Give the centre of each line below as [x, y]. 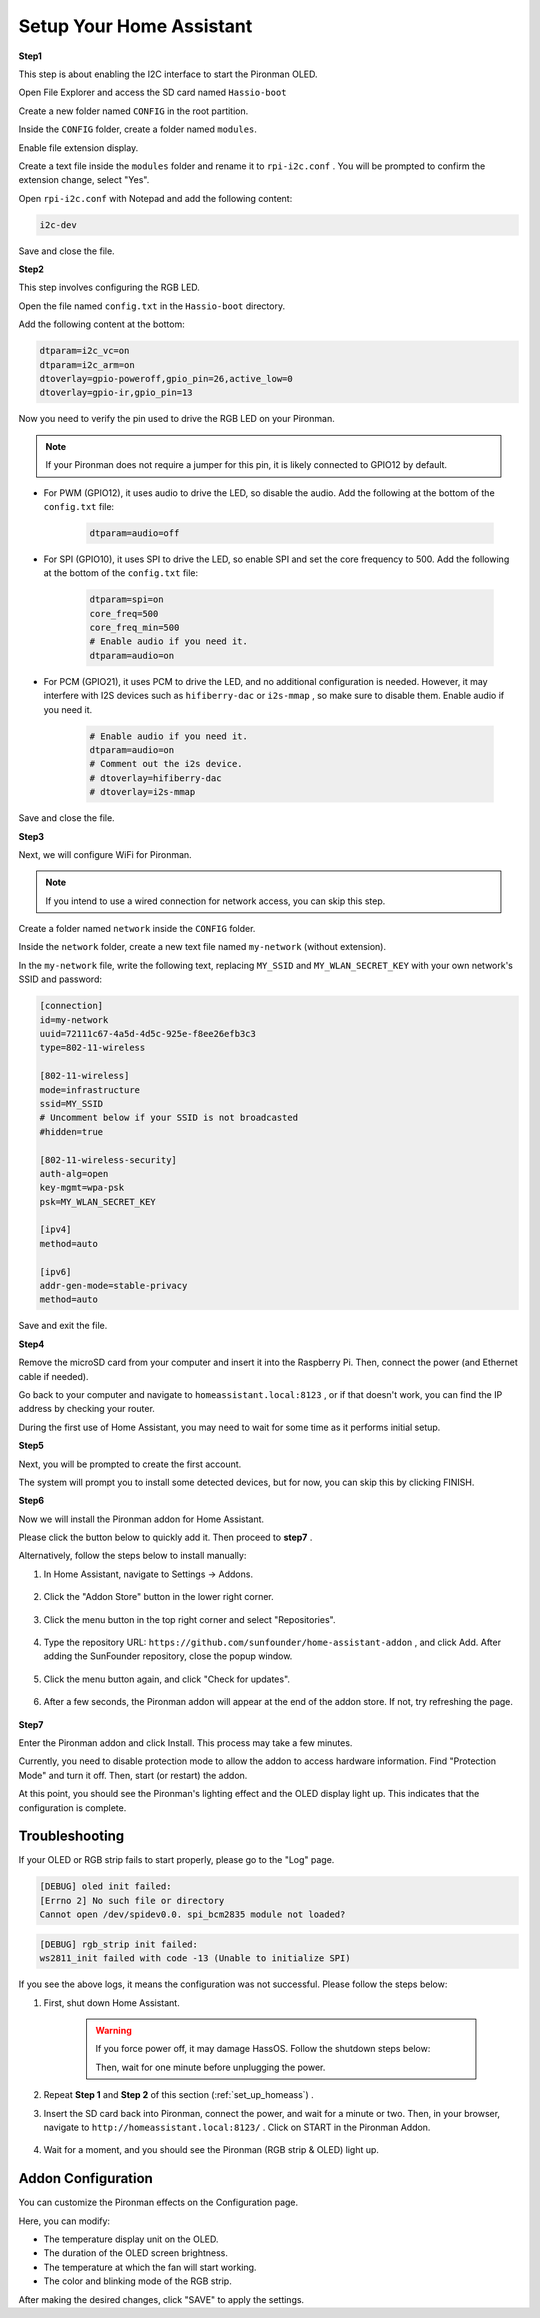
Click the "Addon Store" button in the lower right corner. [158, 1597]
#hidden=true [71, 1131]
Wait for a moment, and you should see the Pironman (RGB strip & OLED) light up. [211, 2150]
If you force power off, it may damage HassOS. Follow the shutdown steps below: [263, 2049]
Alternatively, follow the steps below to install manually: [132, 1556]
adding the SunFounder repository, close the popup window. [168, 1656]
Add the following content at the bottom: [101, 324]
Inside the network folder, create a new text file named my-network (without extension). [202, 947]
